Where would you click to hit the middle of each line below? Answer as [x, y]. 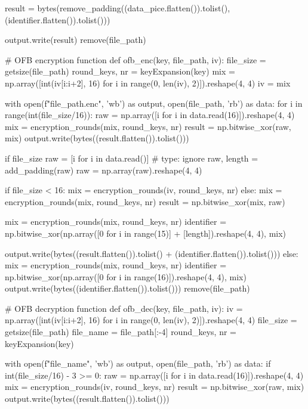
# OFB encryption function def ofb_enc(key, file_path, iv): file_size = [135, 59]
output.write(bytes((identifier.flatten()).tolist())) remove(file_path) [127, 288]
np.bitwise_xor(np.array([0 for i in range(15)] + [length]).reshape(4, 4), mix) [146, 233]
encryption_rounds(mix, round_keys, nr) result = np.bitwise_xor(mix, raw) [145, 201]
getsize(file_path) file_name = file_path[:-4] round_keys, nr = [121, 332]
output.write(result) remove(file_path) [76, 40]
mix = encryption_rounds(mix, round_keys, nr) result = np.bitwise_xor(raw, [148, 126]
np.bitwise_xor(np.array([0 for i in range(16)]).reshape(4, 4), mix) [126, 276]
